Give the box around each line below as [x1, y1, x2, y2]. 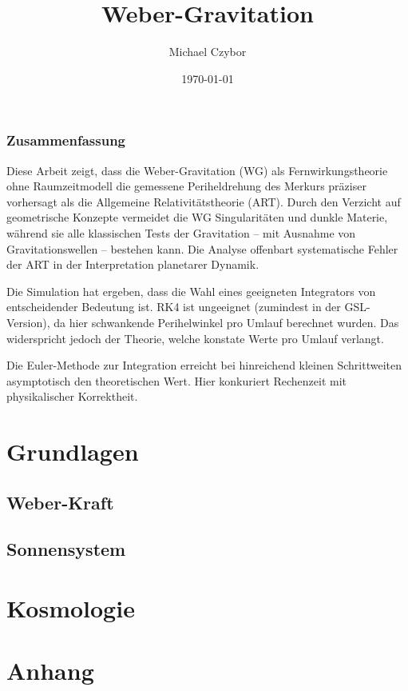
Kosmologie [6, 592, 135, 625]
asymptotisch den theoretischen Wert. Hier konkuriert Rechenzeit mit [6, 372, 347, 389]
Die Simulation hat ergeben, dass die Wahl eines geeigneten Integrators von [6, 282, 376, 299]
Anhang [6, 654, 94, 687]
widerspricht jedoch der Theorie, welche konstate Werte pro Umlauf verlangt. [6, 330, 384, 346]
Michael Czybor [168, 43, 247, 60]
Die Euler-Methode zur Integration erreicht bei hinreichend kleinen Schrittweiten [6, 357, 402, 373]
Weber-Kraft [6, 489, 114, 514]
